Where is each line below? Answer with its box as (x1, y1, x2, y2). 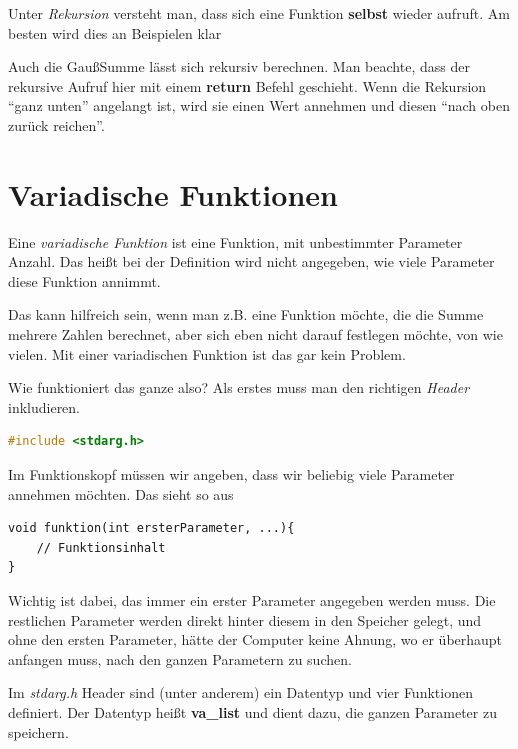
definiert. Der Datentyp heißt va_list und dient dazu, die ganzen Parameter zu (8, 701, 497, 722)
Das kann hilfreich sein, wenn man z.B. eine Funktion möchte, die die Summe (8, 304, 484, 325)
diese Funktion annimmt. (8, 270, 161, 291)
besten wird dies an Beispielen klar (8, 22, 222, 43)
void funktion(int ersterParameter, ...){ (8, 521, 295, 536)
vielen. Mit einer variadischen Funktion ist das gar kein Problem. (8, 343, 406, 364)
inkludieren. (8, 396, 81, 417)
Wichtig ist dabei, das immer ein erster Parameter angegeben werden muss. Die (8, 590, 496, 610)
